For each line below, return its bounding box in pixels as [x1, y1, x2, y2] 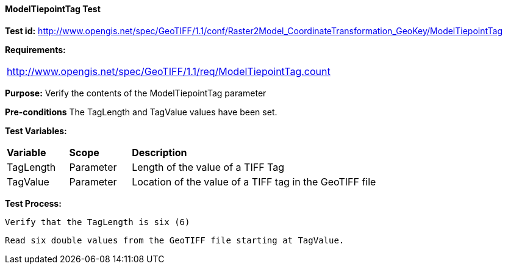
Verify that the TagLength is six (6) [5, 217, 190, 227]
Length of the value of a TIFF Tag [132, 160, 285, 173]
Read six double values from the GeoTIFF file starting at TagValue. [5, 235, 345, 245]
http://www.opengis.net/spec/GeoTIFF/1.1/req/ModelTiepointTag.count [7, 65, 331, 77]
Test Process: [5, 198, 62, 209]
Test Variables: [5, 125, 67, 136]
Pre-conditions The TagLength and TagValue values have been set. [5, 106, 277, 117]
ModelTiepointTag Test [5, 4, 101, 14]
